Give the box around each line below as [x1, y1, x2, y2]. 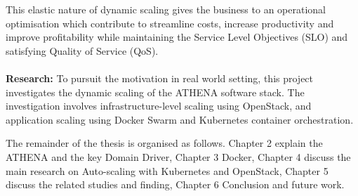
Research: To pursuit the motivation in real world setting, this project [6, 70, 314, 85]
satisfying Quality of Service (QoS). [6, 43, 159, 58]
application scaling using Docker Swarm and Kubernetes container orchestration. [6, 112, 354, 126]
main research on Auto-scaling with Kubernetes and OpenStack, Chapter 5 [6, 163, 329, 178]
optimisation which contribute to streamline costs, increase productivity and [6, 15, 334, 30]
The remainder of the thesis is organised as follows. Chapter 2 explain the [6, 136, 323, 150]
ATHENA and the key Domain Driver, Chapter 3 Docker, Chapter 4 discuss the [6, 149, 351, 164]
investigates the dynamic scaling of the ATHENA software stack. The [6, 84, 305, 99]
